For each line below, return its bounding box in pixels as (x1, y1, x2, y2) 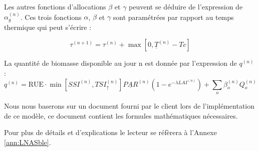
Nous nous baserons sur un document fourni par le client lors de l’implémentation (4, 101, 255, 111)
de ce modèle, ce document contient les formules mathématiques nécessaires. (4, 110, 238, 121)
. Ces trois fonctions (20, 11, 82, 22)
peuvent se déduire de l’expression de (129, 1, 243, 11)
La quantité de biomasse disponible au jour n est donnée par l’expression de (4, 58, 237, 68)
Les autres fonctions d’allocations (4, 1, 106, 11)
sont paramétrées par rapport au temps (113, 11, 234, 22)
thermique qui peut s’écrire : (4, 21, 92, 32)
